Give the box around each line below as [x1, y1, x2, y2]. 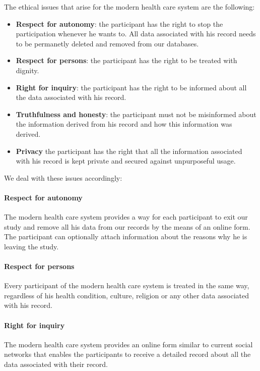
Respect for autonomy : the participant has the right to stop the [16, 18, 223, 29]
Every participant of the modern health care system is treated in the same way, [4, 280, 249, 291]
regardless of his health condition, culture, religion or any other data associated [4, 290, 249, 300]
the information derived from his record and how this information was [16, 119, 232, 129]
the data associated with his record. [16, 92, 126, 102]
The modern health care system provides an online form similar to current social [4, 339, 253, 349]
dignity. [16, 65, 39, 75]
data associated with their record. [4, 359, 108, 369]
